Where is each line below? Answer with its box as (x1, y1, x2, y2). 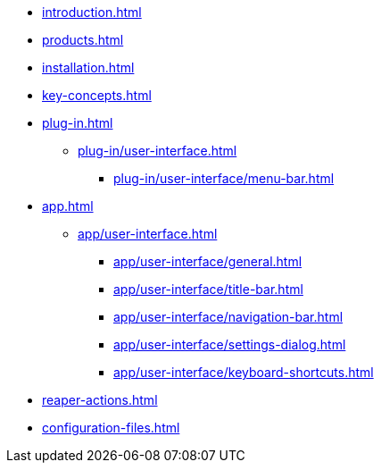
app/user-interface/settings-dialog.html (113, 337, 346, 352)
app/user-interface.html (78, 226, 218, 241)
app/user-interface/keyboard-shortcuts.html (113, 365, 374, 380)
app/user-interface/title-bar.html (113, 281, 303, 297)
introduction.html (42, 4, 142, 20)
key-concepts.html (42, 88, 152, 103)
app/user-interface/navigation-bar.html (113, 309, 344, 324)
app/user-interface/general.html (113, 254, 302, 269)
